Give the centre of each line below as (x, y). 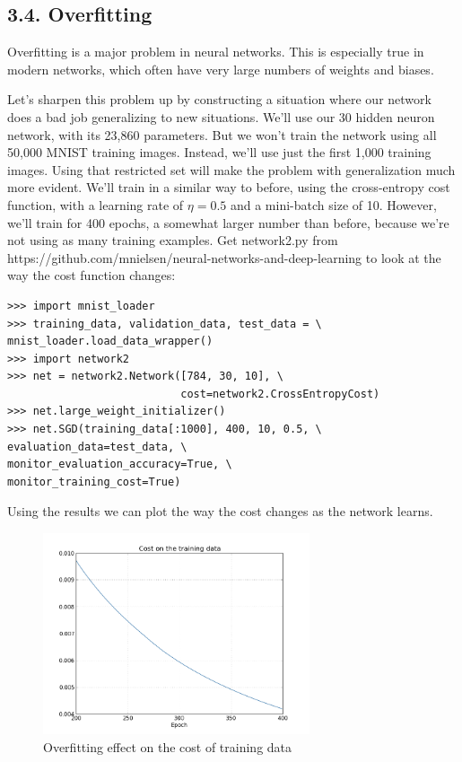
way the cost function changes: (92, 275)
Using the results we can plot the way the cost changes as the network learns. (220, 511)
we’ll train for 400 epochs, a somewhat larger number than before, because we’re (228, 222)
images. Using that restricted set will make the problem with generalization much (231, 169)
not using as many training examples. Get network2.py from (173, 240)
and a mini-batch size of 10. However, (333, 204)
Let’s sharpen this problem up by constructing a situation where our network (219, 99)
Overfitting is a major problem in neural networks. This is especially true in (216, 52)
